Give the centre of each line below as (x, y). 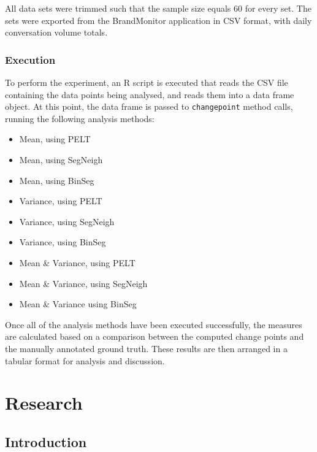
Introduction (46, 441)
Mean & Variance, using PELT (77, 262)
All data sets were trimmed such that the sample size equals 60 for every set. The (158, 8)
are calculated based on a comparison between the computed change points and (155, 336)
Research (44, 403)
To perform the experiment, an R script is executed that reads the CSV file (147, 82)
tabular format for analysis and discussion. (85, 360)
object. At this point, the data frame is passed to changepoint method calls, (149, 106)
